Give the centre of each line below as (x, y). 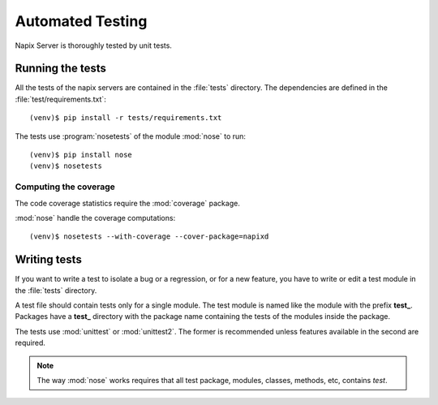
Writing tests (49, 260)
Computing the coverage (65, 187)
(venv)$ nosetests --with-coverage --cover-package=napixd (149, 237)
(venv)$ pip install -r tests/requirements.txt (126, 118)
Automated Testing (81, 21)
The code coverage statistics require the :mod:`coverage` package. (128, 203)
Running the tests (61, 69)
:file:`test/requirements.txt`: (61, 99)
